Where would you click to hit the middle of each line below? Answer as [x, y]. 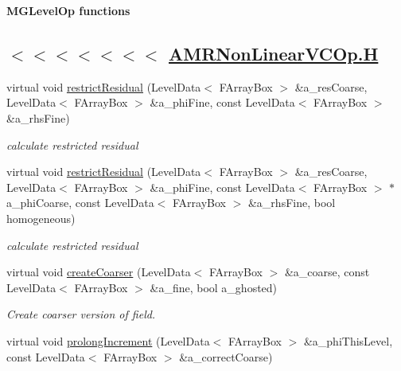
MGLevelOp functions [68, 10]
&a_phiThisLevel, [348, 340]
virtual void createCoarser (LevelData [99, 272]
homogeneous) [41, 218]
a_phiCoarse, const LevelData [80, 203]
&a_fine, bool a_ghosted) [214, 287]
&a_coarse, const [327, 272]
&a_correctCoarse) [226, 356]
